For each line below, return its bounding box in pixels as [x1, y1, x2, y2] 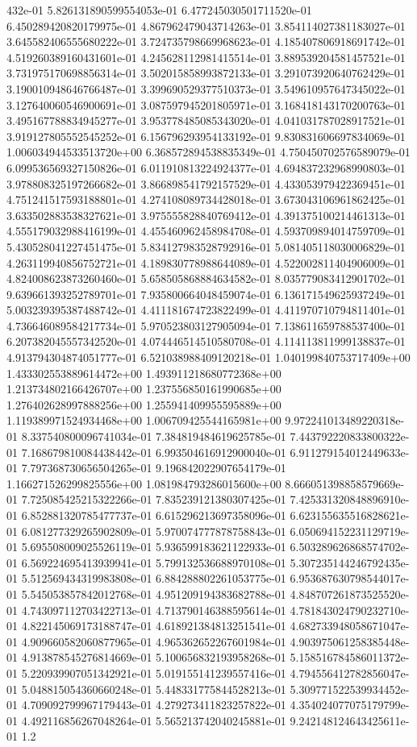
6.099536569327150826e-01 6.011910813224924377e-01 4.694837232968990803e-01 [6, 159, 406, 176]
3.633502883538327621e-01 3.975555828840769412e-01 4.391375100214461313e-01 [6, 206, 406, 223]
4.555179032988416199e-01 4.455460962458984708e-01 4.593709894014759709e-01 [6, 222, 406, 239]
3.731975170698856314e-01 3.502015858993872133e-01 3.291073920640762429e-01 [6, 64, 406, 81]
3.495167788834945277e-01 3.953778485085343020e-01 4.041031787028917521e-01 [6, 112, 406, 129]
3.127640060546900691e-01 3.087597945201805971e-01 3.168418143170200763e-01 [6, 96, 406, 113]
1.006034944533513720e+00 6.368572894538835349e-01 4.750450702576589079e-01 [6, 143, 411, 160]
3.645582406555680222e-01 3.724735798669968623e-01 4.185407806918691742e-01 [6, 33, 406, 50]
